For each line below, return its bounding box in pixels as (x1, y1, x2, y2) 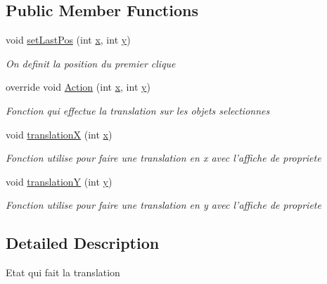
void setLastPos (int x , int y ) (6, 32, 131, 47)
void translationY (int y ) (6, 174, 113, 188)
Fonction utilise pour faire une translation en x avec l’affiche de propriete (6, 150, 321, 165)
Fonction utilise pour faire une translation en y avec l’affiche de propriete (6, 198, 321, 212)
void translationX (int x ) (6, 127, 113, 141)
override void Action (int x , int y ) (6, 79, 150, 94)
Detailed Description (6, 232, 160, 254)
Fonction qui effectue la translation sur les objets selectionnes (6, 103, 270, 117)
